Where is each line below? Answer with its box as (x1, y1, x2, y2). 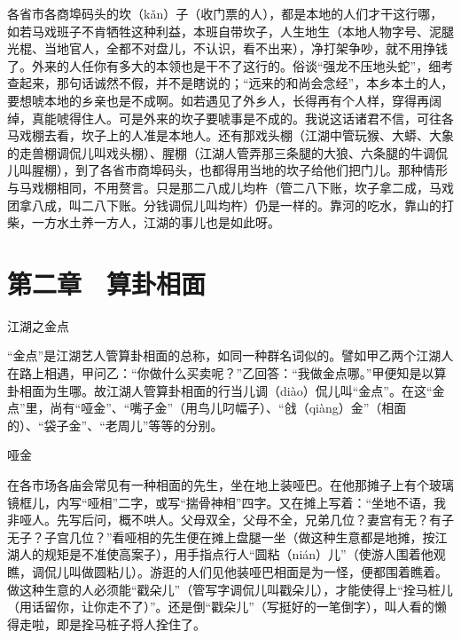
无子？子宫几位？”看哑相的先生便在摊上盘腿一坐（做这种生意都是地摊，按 (7, 527, 435, 546)
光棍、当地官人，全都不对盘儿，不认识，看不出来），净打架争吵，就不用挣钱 (7, 39, 448, 58)
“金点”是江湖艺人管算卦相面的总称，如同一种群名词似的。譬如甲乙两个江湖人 (7, 346, 454, 365)
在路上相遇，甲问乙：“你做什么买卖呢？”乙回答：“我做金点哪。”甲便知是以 (7, 364, 434, 383)
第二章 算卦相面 (7, 264, 207, 301)
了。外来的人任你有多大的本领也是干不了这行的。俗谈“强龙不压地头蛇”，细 (7, 56, 441, 75)
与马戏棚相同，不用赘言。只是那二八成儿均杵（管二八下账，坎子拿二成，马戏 (7, 177, 454, 196)
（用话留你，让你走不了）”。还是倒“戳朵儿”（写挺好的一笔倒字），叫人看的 (7, 597, 434, 616)
